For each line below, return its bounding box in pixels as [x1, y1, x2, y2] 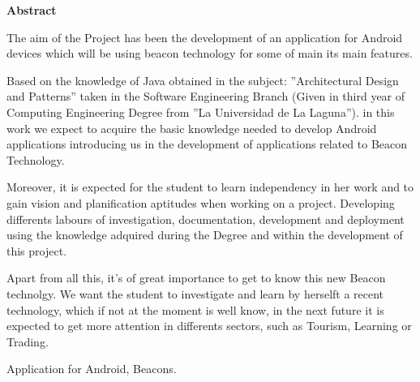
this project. [6, 242, 67, 259]
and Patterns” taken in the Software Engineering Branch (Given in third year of [6, 88, 405, 105]
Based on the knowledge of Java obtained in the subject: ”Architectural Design [6, 71, 399, 88]
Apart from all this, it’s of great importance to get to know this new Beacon [6, 269, 386, 286]
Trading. [6, 333, 49, 350]
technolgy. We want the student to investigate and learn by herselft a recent [6, 285, 384, 302]
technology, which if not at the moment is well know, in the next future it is [6, 301, 384, 318]
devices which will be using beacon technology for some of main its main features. [6, 45, 413, 62]
